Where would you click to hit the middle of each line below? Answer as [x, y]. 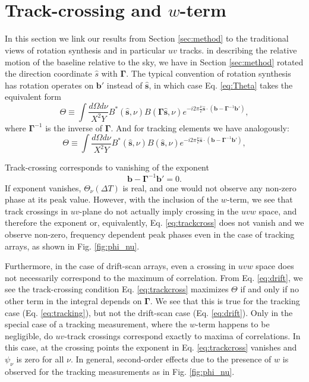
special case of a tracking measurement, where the [96, 324]
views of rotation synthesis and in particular [85, 50]
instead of [124, 85]
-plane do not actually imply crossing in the [159, 211]
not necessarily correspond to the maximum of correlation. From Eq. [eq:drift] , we [154, 277]
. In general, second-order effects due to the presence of [171, 359]
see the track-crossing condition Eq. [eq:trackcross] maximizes [117, 289]
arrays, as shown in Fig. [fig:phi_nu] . [72, 246]
